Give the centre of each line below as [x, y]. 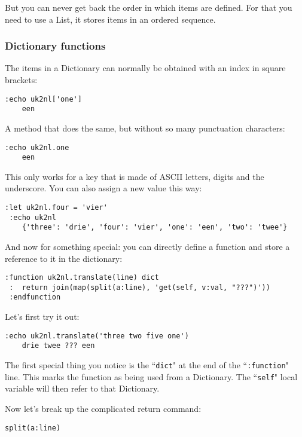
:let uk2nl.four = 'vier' [56, 207]
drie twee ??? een [58, 346]
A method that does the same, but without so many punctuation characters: [145, 128]
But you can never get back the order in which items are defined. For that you [149, 7]
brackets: [21, 80]
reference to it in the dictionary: [64, 258]
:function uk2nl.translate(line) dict [82, 278]
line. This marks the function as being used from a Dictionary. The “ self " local [151, 376]
